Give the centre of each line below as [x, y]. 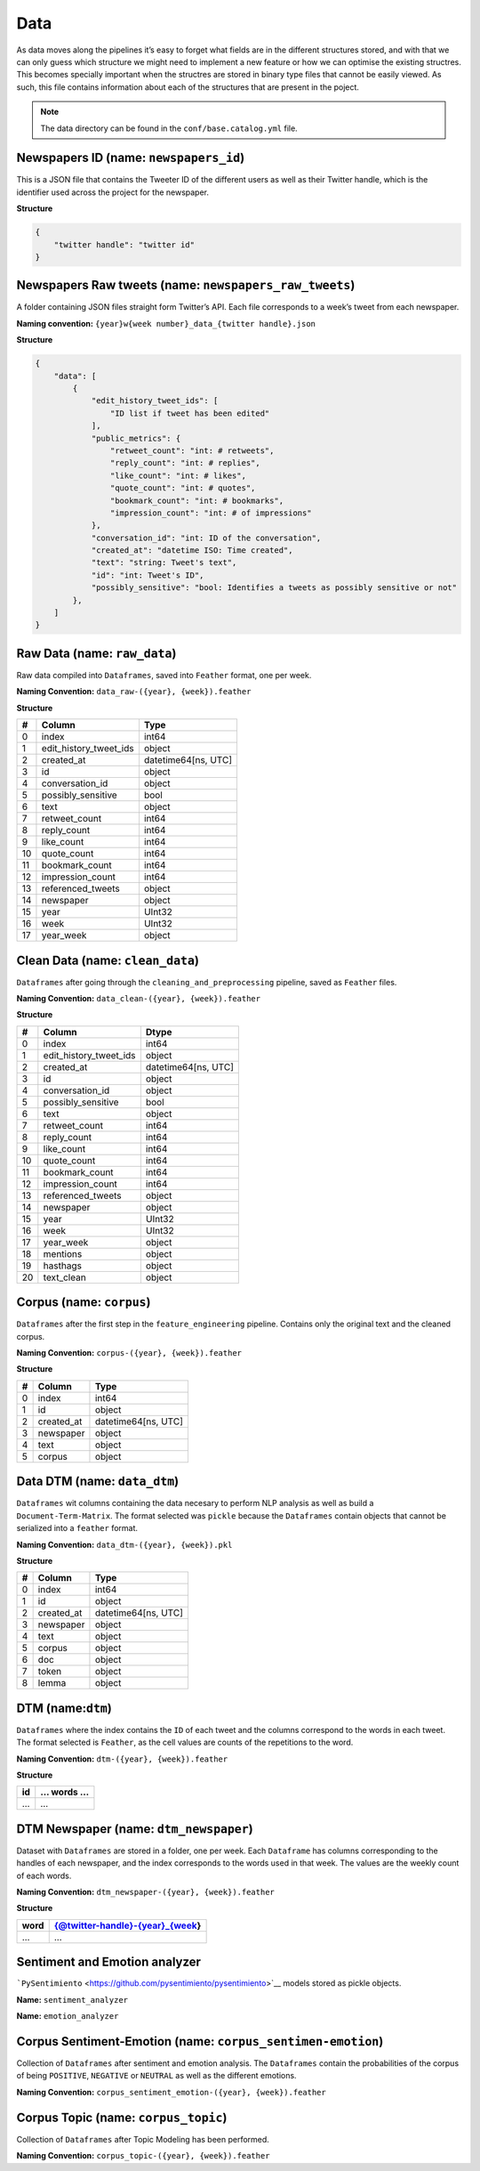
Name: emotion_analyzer [68, 2016]
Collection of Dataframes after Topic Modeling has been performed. [143, 2139]
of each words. [44, 1875]
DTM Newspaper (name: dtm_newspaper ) [135, 1829]
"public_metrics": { [136, 438]
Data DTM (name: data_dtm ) [98, 1482]
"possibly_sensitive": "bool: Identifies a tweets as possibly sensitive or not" [274, 588]
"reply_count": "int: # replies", [185, 463]
